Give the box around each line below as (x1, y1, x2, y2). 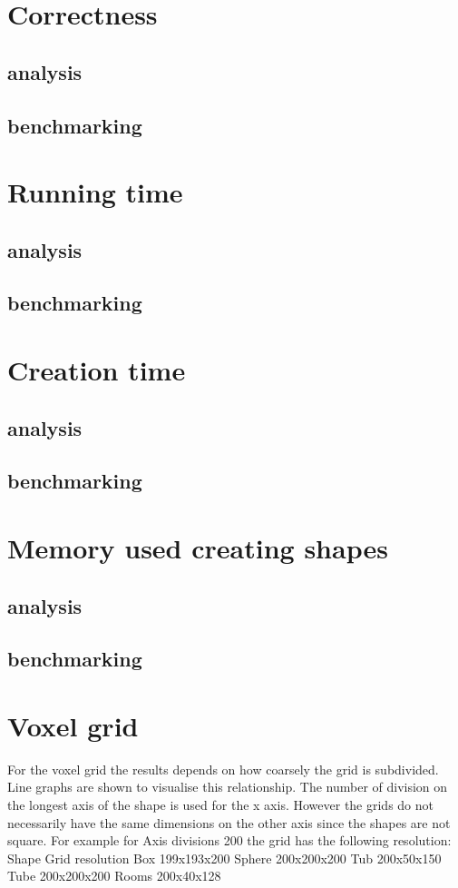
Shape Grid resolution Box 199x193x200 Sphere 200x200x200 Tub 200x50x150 (7, 848, 442, 867)
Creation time (7, 351, 186, 389)
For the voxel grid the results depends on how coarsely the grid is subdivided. (7, 759, 439, 778)
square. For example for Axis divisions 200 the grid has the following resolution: (7, 831, 452, 850)
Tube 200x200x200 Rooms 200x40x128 (7, 866, 221, 885)
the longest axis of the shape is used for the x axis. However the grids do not (7, 795, 434, 814)
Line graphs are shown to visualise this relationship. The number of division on (7, 777, 448, 796)
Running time (7, 173, 183, 211)
